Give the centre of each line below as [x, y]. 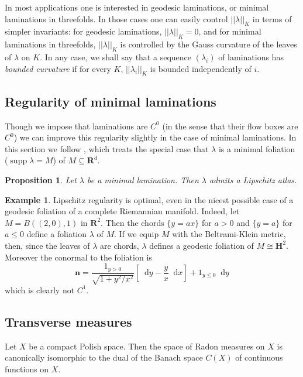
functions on [27, 369]
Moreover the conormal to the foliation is [78, 257]
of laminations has [251, 56]
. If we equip [137, 234]
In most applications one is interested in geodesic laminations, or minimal [137, 7]
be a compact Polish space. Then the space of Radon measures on [147, 346]
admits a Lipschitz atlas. [253, 179]
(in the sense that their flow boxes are [230, 126]
